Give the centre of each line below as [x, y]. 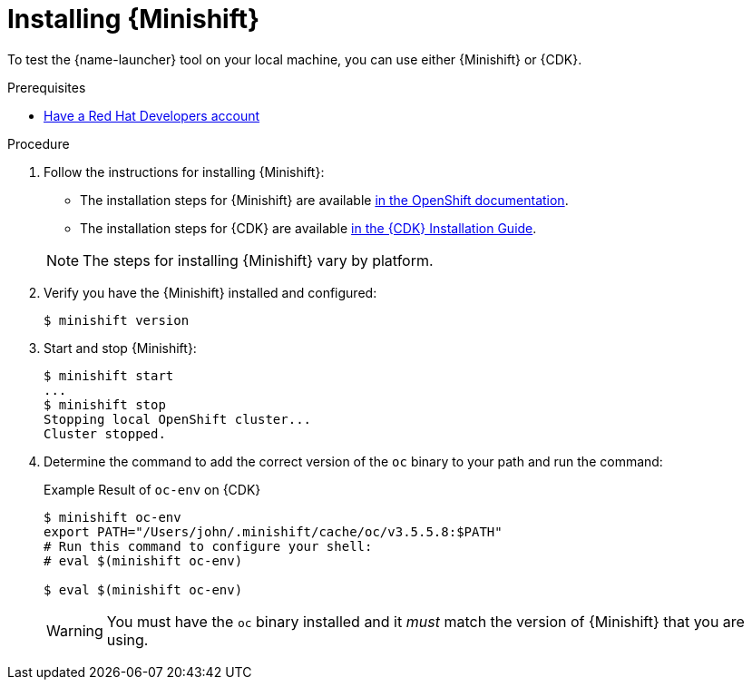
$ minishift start [109, 375]
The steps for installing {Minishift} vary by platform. [258, 260]
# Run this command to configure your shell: [208, 546]
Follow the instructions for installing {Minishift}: [184, 172]
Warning [75, 630]
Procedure [39, 143]
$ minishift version [117, 320]
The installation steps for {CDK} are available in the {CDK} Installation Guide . [308, 228]
